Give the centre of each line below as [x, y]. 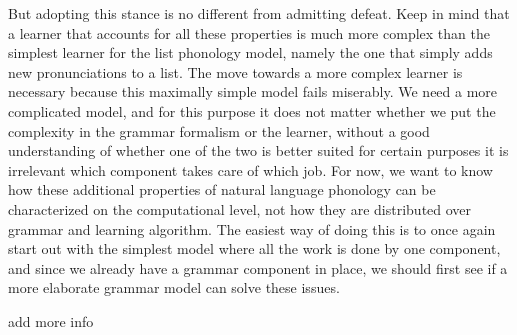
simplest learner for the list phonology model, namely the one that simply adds [250, 52]
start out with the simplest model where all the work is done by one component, [254, 248]
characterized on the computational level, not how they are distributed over [240, 208]
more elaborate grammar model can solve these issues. [174, 287]
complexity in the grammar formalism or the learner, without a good [219, 130]
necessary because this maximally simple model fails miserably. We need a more [253, 91]
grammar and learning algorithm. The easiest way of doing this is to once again [252, 228]
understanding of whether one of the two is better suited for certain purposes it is [258, 150]
